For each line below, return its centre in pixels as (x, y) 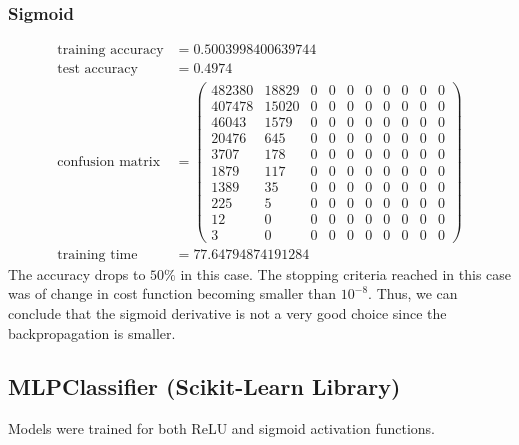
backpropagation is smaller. (92, 332)
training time (97, 254)
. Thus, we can (413, 293)
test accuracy (97, 69)
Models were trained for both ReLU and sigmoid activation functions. (221, 428)
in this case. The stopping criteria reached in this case (346, 273)
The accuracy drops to (77, 273)
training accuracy (110, 50)
